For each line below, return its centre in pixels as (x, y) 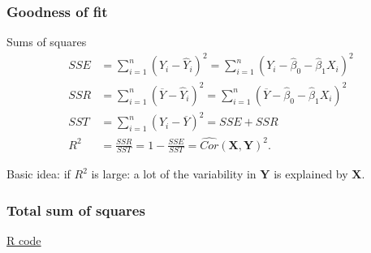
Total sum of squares (76, 210)
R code (24, 240)
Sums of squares (47, 42)
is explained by (311, 174)
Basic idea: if (39, 174)
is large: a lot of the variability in (174, 174)
